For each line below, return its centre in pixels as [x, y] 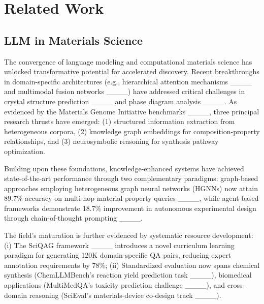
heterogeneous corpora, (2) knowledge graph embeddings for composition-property [132, 131]
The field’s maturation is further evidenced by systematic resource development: [129, 235]
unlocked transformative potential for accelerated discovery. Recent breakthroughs [132, 71]
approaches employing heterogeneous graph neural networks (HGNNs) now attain [131, 188]
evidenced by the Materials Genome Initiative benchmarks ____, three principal [132, 111]
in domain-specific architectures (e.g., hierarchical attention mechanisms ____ [128, 81]
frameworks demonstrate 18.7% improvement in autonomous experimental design [130, 208]
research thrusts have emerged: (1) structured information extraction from [120, 121]
